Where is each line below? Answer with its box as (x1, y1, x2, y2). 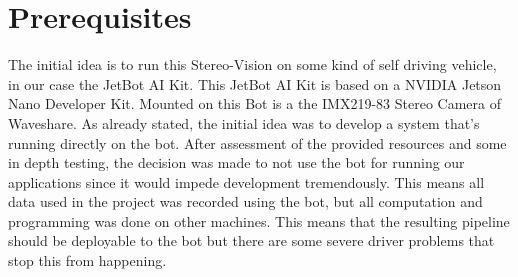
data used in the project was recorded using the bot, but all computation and (8, 191, 483, 212)
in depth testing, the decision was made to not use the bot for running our (8, 152, 465, 173)
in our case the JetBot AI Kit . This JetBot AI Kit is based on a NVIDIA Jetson (8, 73, 502, 94)
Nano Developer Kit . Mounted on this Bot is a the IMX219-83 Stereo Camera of (8, 93, 501, 114)
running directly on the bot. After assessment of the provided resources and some (8, 132, 507, 153)
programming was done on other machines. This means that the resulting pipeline (8, 210, 510, 231)
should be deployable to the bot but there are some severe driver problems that (8, 230, 495, 251)
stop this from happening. (8, 250, 167, 271)
